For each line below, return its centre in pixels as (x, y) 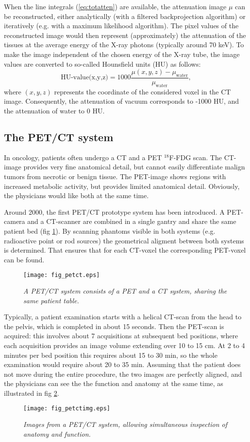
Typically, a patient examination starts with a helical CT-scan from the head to (123, 317)
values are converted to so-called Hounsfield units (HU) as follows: (102, 64)
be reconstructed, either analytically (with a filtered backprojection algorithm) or (125, 16)
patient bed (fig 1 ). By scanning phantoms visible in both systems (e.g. (110, 230)
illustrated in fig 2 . (32, 393)
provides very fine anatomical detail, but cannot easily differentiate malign (134, 167)
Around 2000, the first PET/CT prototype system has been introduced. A (114, 212)
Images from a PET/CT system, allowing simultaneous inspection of (125, 424)
